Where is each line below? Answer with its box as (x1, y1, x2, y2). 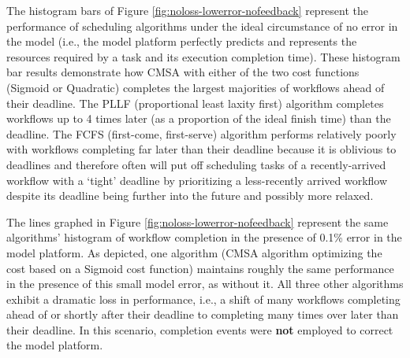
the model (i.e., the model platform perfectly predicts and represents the (6, 33, 357, 50)
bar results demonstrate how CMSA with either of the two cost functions (6, 64, 360, 80)
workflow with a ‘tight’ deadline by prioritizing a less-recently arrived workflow (6, 172, 388, 188)
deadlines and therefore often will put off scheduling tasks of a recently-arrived (6, 156, 386, 172)
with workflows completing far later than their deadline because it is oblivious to (6, 141, 397, 157)
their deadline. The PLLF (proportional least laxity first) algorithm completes (6, 94, 384, 111)
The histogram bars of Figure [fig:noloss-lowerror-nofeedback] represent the (6, 2, 369, 18)
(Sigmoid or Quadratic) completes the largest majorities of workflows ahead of (6, 79, 385, 95)
